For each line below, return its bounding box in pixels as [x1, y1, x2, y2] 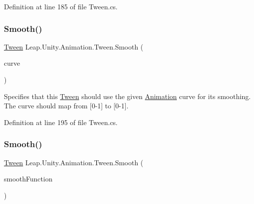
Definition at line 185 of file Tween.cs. [4, 1, 118, 11]
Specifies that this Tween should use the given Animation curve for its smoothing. [4, 91, 251, 101]
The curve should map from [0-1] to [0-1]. [4, 101, 129, 111]
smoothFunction [4, 174, 53, 184]
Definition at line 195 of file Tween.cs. [4, 117, 118, 127]
